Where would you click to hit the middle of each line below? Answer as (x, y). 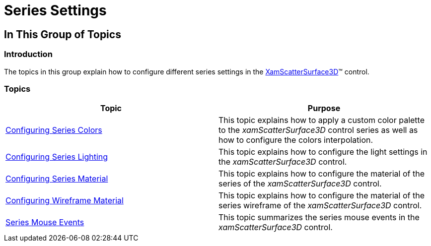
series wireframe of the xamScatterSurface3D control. (320, 206)
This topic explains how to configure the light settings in (323, 152)
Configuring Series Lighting (57, 157)
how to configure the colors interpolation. (296, 140)
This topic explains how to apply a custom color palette (322, 120)
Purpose (324, 108)
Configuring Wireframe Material (65, 201)
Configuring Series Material (57, 179)
